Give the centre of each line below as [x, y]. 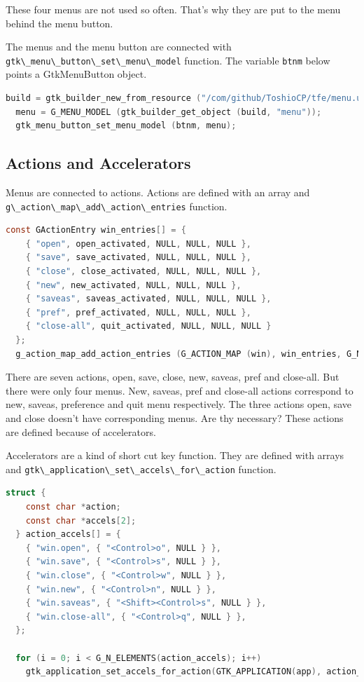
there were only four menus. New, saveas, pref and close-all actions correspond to [180, 390]
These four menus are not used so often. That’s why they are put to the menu [173, 9]
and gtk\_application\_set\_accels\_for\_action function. [141, 469]
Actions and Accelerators [98, 163]
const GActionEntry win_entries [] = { [96, 230]
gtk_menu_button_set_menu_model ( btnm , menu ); [126, 126]
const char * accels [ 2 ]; [81, 520]
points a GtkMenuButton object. [76, 74]
